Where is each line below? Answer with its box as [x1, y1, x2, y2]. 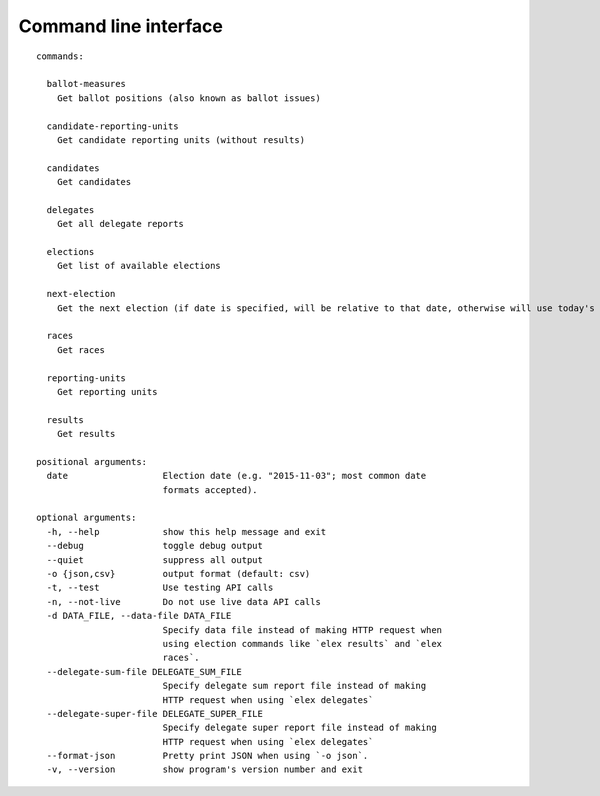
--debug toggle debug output [46, 540, 264, 552]
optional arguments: [36, 512, 137, 524]
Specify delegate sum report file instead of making [162, 680, 427, 692]
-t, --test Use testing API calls [46, 582, 274, 594]
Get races [56, 344, 105, 355]
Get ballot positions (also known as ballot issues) [56, 92, 322, 104]
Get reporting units [56, 386, 158, 397]
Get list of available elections [56, 260, 222, 272]
